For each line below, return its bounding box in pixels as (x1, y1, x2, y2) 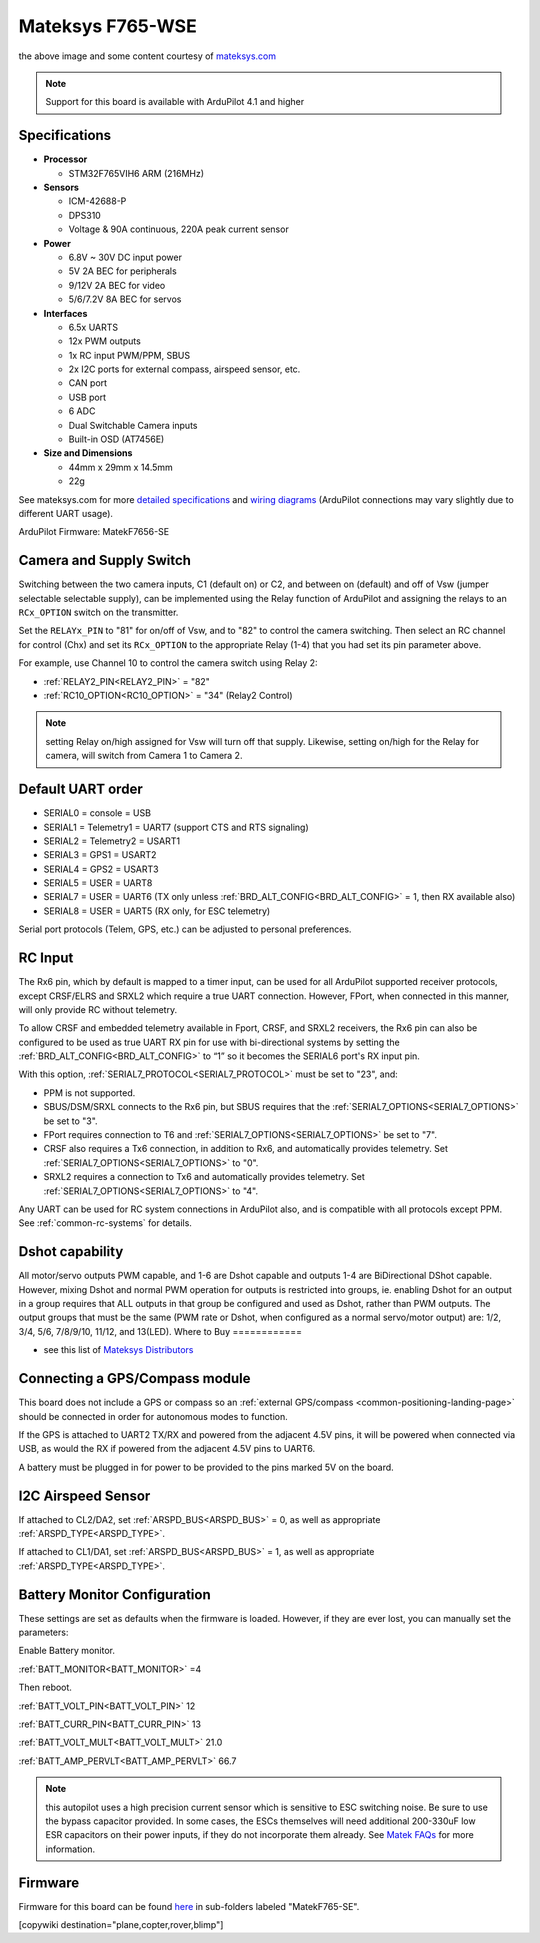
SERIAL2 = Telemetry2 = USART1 (43, 835, 180, 847)
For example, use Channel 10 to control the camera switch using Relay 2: (18, 657, 319, 669)
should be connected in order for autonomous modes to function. (18, 1410, 289, 1422)
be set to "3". (43, 1115, 99, 1127)
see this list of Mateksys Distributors (43, 1344, 194, 1356)
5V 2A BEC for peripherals (68, 265, 177, 277)
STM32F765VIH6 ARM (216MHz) (68, 167, 205, 179)
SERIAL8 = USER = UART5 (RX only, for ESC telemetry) (43, 905, 271, 917)
